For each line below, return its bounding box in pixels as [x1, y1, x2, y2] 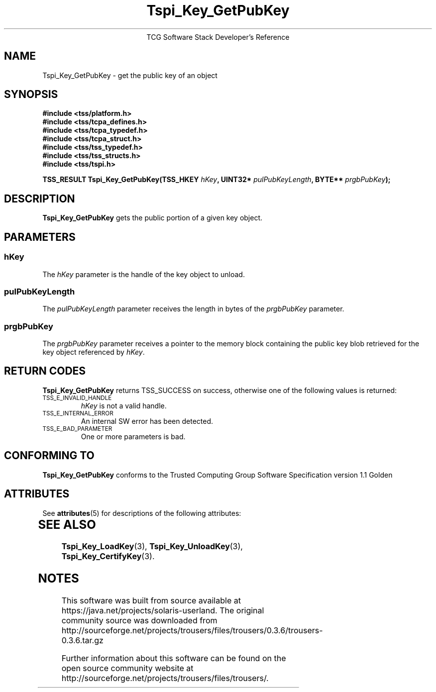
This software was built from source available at [61, 595, 241, 606]
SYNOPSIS [4, 88, 58, 101]
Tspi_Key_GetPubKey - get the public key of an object [42, 71, 218, 80]
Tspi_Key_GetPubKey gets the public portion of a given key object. [42, 213, 263, 222]
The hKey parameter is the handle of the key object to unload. [42, 270, 245, 279]
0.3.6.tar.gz [61, 635, 104, 646]
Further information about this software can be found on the [61, 653, 286, 664]
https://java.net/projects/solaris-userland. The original [61, 605, 264, 616]
